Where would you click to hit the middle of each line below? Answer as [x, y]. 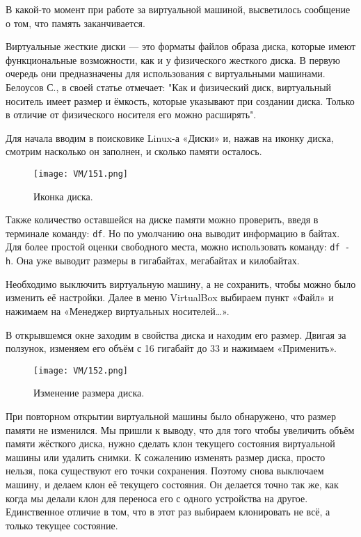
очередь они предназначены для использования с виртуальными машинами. [166, 73]
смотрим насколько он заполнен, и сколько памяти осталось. [134, 151]
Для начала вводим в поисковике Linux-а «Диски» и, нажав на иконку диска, [170, 137]
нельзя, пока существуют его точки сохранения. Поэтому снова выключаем [165, 471]
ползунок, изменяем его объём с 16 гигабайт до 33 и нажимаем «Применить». [171, 348]
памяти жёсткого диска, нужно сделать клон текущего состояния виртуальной [170, 443]
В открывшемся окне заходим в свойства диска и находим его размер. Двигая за [176, 334]
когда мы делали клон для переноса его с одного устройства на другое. [157, 498]
